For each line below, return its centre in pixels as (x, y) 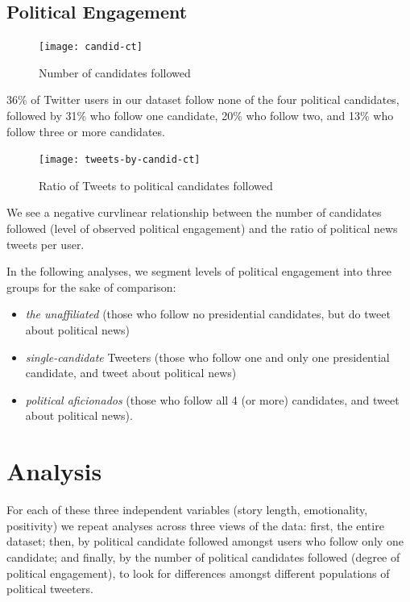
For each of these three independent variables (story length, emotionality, (187, 510)
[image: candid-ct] (91, 47)
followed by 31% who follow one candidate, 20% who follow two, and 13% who (200, 116)
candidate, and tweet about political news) (131, 373)
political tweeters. (50, 589)
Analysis (54, 471)
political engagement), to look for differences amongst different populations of (198, 573)
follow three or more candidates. (86, 131)
